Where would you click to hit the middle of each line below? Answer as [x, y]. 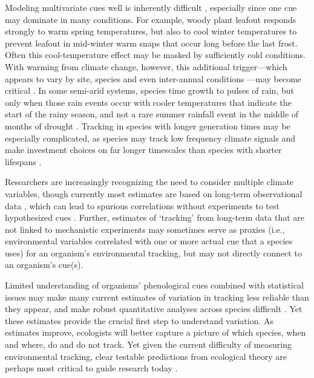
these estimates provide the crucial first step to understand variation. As [139, 320]
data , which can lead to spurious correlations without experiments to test [142, 205]
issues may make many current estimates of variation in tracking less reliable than [157, 297]
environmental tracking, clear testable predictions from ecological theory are [146, 356]
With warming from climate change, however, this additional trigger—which [146, 66]
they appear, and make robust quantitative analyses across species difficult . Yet [154, 309]
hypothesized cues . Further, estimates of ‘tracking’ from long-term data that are [155, 217]
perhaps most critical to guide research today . [91, 368]
